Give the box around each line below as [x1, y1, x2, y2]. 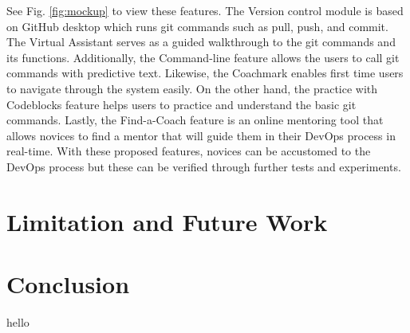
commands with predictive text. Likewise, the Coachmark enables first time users [6, 65, 404, 81]
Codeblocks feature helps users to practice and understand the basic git [6, 96, 357, 112]
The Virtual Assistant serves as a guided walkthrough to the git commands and [6, 33, 396, 50]
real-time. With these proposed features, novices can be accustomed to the [6, 143, 371, 159]
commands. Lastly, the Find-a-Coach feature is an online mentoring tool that [6, 112, 384, 128]
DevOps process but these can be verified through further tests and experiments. [6, 158, 401, 174]
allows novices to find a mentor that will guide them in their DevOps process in [6, 127, 396, 143]
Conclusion [6, 268, 130, 300]
